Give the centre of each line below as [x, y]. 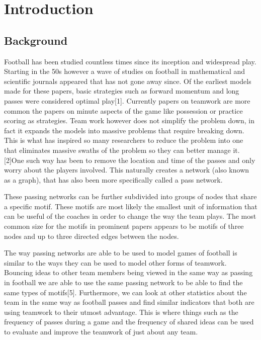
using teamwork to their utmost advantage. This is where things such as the [121, 312]
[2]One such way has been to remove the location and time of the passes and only [130, 160]
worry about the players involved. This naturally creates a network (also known [127, 170]
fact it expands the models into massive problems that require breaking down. [124, 130]
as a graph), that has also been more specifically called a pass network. [113, 179]
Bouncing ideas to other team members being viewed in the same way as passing [128, 272]
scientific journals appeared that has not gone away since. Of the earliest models [128, 81]
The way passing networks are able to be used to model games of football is [121, 253]
